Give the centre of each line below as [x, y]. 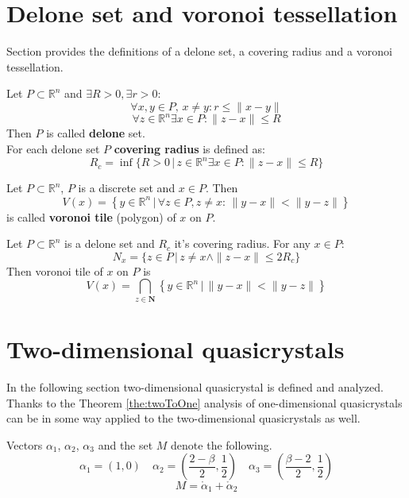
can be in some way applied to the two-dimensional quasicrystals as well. [183, 418]
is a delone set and [110, 243]
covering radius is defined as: [189, 149]
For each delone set [53, 149]
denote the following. [222, 444]
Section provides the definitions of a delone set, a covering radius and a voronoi [199, 51]
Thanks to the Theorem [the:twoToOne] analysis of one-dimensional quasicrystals [204, 402]
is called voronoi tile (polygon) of [91, 216]
